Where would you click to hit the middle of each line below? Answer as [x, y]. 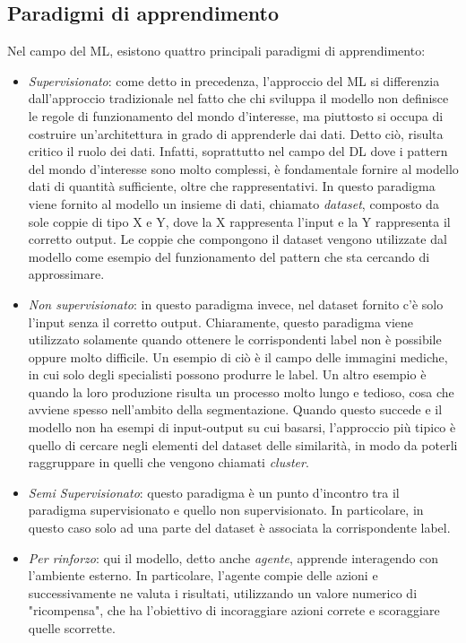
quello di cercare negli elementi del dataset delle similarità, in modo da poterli [243, 444]
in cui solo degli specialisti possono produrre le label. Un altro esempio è [227, 374]
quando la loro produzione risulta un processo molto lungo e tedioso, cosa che [241, 391]
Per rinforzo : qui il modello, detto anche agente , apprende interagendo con [233, 557]
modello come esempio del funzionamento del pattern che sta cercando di [229, 256]
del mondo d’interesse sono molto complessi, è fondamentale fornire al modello [243, 168]
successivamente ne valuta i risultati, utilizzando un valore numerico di [223, 592]
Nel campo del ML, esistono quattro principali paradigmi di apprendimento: [216, 51]
